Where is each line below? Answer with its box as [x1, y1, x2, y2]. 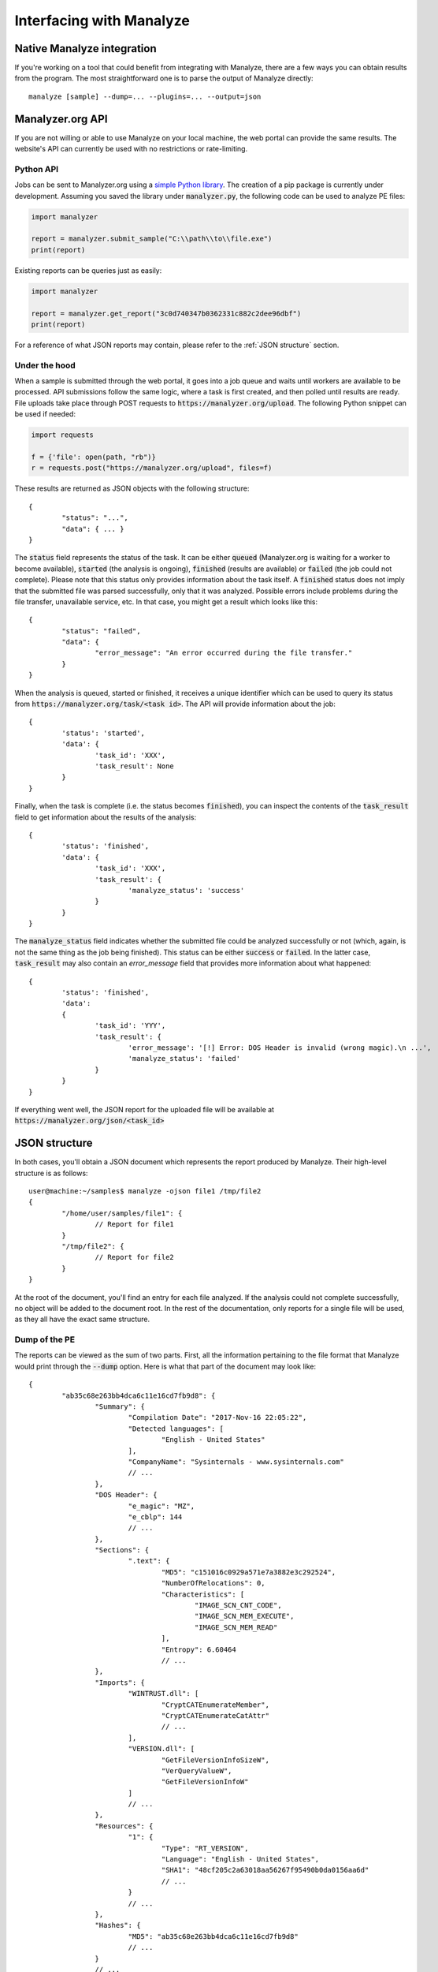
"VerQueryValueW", [161, 1766, 232, 1775]
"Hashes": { [95, 1921, 141, 1930]
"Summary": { [95, 1402, 146, 1411]
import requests [31, 431, 95, 439]
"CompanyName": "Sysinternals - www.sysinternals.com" [128, 1457, 344, 1466]
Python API [14, 163, 59, 174]
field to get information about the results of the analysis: [14, 812, 197, 822]
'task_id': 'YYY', [95, 1021, 166, 1030]
